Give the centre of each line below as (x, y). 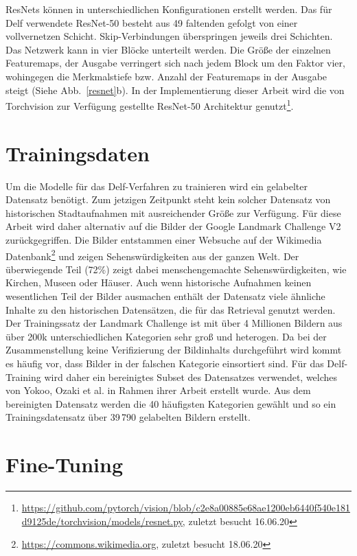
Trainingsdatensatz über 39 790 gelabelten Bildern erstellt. (128, 417)
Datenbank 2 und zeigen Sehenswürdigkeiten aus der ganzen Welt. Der (152, 255)
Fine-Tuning (64, 464)
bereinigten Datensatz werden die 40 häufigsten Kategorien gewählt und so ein (171, 403)
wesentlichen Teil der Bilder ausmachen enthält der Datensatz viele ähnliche (165, 296)
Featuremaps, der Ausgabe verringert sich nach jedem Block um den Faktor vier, (175, 63)
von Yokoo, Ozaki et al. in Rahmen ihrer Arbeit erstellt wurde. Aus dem (158, 390)
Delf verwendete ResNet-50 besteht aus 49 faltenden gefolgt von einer (152, 22)
